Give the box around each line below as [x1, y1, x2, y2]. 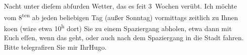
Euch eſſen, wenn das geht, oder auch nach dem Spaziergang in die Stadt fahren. [4, 33, 244, 43]
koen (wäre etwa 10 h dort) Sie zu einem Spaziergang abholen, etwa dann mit [4, 22, 232, 33]
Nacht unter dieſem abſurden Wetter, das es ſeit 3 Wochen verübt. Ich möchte [4, 1, 237, 11]
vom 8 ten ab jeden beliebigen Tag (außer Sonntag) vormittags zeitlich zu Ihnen [4, 11, 238, 22]
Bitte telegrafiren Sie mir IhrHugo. [4, 42, 107, 52]
